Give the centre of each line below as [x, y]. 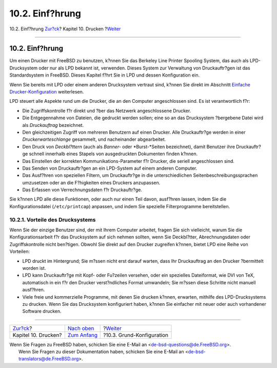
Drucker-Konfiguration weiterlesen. [47, 92]
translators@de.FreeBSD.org [49, 359]
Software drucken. [42, 311]
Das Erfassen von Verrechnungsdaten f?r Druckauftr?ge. [82, 190]
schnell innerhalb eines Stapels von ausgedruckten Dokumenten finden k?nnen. [113, 154]
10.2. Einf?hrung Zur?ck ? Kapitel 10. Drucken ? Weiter [65, 29]
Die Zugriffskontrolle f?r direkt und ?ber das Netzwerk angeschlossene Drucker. [107, 111]
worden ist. [34, 268]
